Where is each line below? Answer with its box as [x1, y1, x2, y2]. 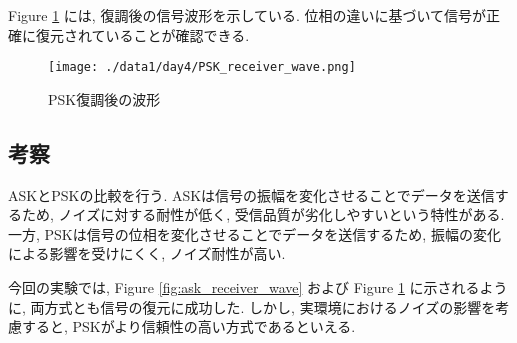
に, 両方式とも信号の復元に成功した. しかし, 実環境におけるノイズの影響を [8, 296, 496, 317]
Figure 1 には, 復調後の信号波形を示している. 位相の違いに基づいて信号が [8, 5, 487, 25]
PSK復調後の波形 [48, 88, 161, 109]
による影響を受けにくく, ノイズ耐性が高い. [8, 243, 286, 264]
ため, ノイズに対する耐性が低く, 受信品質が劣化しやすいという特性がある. [21, 204, 505, 225]
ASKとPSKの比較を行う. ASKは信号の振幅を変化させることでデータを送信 [8, 184, 495, 205]
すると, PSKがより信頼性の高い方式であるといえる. [21, 316, 356, 337]
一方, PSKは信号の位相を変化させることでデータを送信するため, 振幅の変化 [8, 223, 501, 244]
